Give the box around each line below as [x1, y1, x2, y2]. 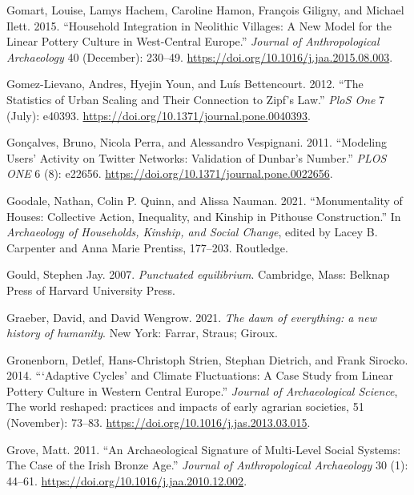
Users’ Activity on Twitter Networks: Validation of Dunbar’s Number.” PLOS [6, 149, 387, 166]
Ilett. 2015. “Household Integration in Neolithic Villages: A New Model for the [6, 17, 392, 34]
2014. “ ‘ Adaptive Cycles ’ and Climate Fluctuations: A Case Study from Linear [6, 367, 393, 384]
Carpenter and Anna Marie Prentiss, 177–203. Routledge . [6, 239, 288, 256]
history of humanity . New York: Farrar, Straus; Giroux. [6, 324, 278, 341]
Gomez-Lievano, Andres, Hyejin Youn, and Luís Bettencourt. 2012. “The [6, 75, 364, 92]
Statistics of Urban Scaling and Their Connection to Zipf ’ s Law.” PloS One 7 [6, 91, 385, 107]
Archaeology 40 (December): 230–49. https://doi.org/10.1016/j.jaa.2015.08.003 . [6, 48, 393, 65]
